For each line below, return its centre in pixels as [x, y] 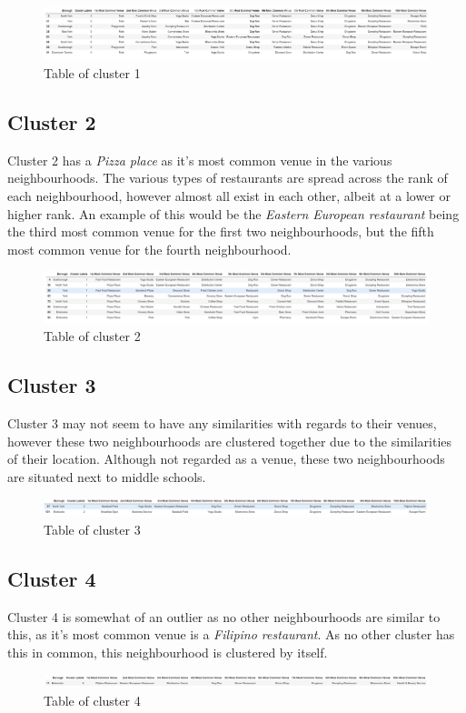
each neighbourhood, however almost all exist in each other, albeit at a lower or [229, 196]
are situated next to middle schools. [107, 476]
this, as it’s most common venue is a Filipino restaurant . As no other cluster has [231, 634]
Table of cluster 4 [92, 700]
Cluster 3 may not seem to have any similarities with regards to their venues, [222, 422]
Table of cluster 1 [92, 73]
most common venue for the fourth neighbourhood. [149, 249]
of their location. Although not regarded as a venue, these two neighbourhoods [226, 459]
